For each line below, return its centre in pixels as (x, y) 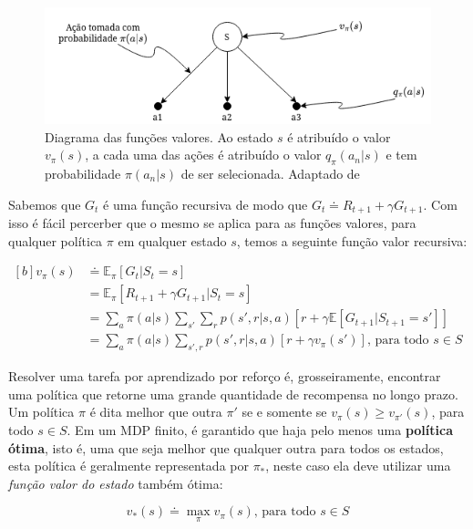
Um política (41, 412)
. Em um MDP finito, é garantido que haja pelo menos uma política (260, 429)
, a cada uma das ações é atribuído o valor (203, 155)
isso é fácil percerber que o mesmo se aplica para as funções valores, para (212, 223)
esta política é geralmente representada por (129, 466)
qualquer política (56, 240)
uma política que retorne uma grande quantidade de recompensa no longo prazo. (233, 394)
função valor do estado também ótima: (116, 483)
